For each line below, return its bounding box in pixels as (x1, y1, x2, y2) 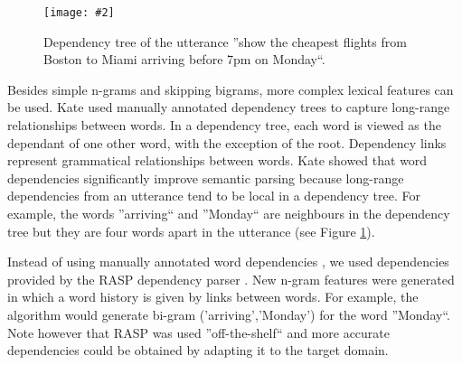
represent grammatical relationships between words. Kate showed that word (7, 151, 428, 170)
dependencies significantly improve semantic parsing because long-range (7, 168, 404, 187)
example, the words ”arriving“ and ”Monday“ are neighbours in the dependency (7, 204, 450, 222)
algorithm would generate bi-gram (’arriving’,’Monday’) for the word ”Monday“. (7, 304, 450, 323)
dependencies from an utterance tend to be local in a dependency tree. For (7, 186, 420, 205)
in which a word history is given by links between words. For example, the (7, 287, 419, 306)
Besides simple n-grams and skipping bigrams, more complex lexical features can (7, 80, 454, 98)
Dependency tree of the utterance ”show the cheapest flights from (43, 32, 407, 51)
